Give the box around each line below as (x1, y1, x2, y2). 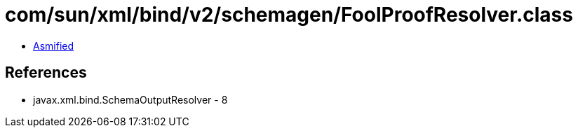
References (5, 64, 87, 82)
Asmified (33, 39, 74, 52)
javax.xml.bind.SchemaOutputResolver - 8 (33, 93, 228, 106)
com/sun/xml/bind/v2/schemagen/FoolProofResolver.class (5, 3, 573, 27)
